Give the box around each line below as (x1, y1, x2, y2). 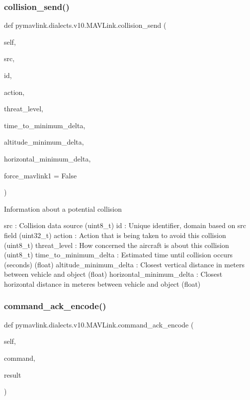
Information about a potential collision (4, 203, 122, 214)
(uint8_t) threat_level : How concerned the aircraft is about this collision (4, 240, 229, 250)
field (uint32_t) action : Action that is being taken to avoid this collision (4, 230, 226, 240)
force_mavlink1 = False (4, 170, 77, 180)
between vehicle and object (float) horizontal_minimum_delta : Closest (4, 269, 223, 279)
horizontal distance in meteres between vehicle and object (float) (4, 278, 201, 289)
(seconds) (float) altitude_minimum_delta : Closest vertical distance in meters (4, 259, 245, 269)
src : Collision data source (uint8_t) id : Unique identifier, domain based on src (4, 220, 247, 231)
